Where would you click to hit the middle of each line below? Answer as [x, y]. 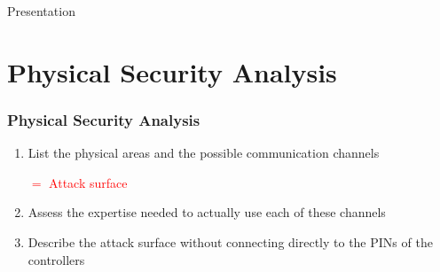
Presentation [41, 11]
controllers [56, 259]
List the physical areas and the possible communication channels [204, 153]
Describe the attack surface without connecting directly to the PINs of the [230, 241]
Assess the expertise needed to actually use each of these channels [207, 212]
